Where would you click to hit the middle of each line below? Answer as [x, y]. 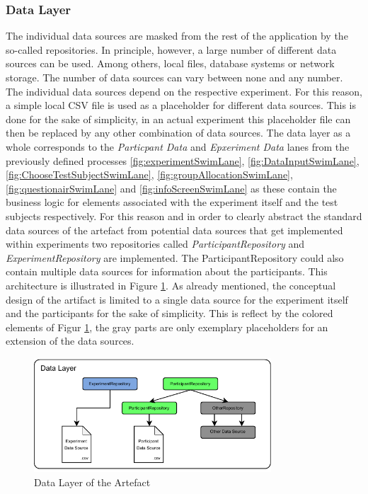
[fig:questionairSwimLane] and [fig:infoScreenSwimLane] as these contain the [171, 188]
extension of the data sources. [70, 341]
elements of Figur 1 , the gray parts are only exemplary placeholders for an [167, 327]
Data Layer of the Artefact [92, 482]
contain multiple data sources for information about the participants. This [167, 271]
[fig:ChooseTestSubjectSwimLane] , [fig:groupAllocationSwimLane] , [149, 174]
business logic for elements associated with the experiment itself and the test [172, 202]
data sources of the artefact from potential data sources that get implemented [174, 230]
